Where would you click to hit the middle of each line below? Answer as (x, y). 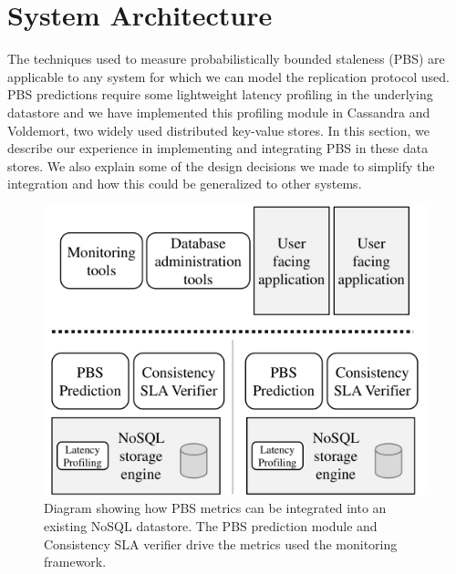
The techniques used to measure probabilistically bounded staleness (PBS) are (226, 59)
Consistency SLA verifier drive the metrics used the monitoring (221, 543)
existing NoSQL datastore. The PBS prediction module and (211, 526)
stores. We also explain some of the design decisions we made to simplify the (221, 165)
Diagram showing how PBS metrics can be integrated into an (215, 508)
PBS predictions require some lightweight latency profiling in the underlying (220, 94)
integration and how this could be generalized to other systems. (185, 184)
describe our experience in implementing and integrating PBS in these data (218, 148)
